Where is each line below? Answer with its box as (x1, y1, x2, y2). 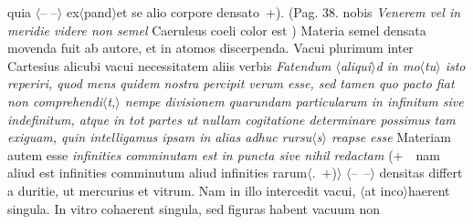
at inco (364, 180, 404, 199)
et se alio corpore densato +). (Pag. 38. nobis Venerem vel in (116, 3, 461, 21)
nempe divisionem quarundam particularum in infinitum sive (124, 91, 464, 110)
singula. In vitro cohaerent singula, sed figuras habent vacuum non (7, 199, 381, 218)
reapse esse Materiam (331, 127, 451, 147)
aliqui (340, 56, 372, 75)
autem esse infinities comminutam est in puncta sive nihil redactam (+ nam (7, 145, 440, 164)
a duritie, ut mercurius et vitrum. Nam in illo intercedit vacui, (7, 180, 356, 199)
